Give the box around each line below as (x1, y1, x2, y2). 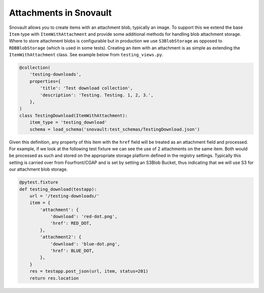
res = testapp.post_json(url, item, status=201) (29, 269, 149, 274)
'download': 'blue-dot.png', (50, 241, 120, 247)
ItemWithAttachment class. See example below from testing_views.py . (9, 52, 163, 58)
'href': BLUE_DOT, (50, 248, 95, 254)
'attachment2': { (40, 234, 82, 240)
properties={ (29, 78, 61, 84)
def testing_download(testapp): (19, 186, 97, 192)
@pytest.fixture (19, 180, 59, 185)
